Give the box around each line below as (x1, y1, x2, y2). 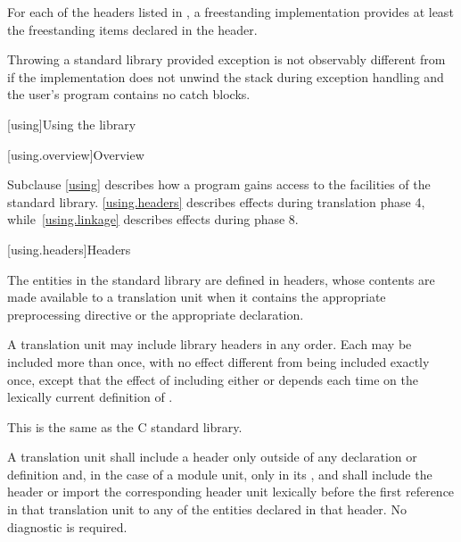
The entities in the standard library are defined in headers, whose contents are (7, 270, 435, 288)
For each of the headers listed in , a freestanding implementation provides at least (7, 3, 454, 21)
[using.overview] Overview (7, 145, 144, 163)
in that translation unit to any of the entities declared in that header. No (7, 500, 407, 519)
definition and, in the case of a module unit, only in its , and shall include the (7, 464, 432, 483)
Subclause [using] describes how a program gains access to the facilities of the (7, 175, 431, 194)
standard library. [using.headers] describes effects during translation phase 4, (7, 192, 425, 211)
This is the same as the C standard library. (7, 417, 243, 436)
